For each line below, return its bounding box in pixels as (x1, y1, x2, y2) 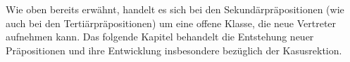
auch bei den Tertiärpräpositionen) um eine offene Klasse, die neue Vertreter (6, 15, 337, 30)
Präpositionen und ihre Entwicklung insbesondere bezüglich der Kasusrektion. (6, 42, 342, 57)
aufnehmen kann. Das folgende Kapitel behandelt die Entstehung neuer (6, 29, 314, 44)
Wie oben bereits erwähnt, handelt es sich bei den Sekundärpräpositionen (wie (6, 2, 344, 16)
